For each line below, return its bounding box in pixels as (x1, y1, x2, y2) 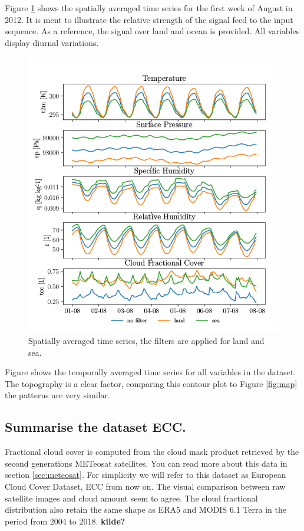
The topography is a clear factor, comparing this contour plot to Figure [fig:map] (5, 377, 298, 389)
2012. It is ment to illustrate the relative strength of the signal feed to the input (5, 13, 293, 25)
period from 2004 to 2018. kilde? (5, 514, 125, 527)
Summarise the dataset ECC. (5, 418, 186, 436)
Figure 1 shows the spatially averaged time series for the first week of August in (5, 2, 293, 14)
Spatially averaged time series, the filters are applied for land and (28, 334, 265, 346)
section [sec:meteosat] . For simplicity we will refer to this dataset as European (5, 468, 286, 481)
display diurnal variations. (5, 36, 99, 48)
